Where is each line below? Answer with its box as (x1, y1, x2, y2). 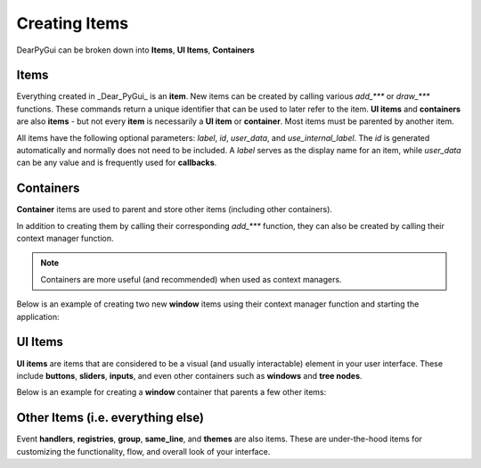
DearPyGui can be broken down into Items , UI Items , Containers (16, 45, 256, 55)
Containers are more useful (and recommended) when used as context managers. (40, 274, 342, 284)
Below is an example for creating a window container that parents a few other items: (16, 387, 327, 398)
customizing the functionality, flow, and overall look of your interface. (16, 446, 271, 456)
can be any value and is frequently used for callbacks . (16, 157, 217, 168)
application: (16, 311, 60, 322)
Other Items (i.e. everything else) (16, 410, 205, 425)
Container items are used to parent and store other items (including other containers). (16, 204, 333, 215)
